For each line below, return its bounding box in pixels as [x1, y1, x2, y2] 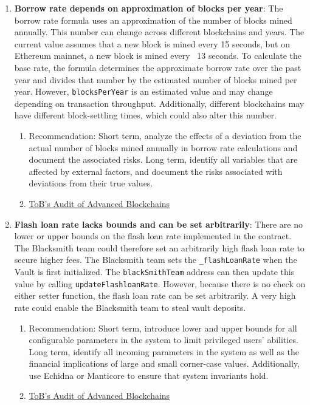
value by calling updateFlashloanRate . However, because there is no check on [14, 277, 306, 290]
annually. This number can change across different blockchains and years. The [14, 26, 305, 38]
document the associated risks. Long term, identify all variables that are [29, 153, 298, 166]
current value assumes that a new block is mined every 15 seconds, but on [14, 37, 290, 50]
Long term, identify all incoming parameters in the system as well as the [29, 345, 299, 358]
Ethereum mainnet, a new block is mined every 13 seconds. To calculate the [14, 49, 301, 62]
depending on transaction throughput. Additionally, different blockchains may [14, 97, 305, 109]
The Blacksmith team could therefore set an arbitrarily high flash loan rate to [14, 241, 305, 254]
